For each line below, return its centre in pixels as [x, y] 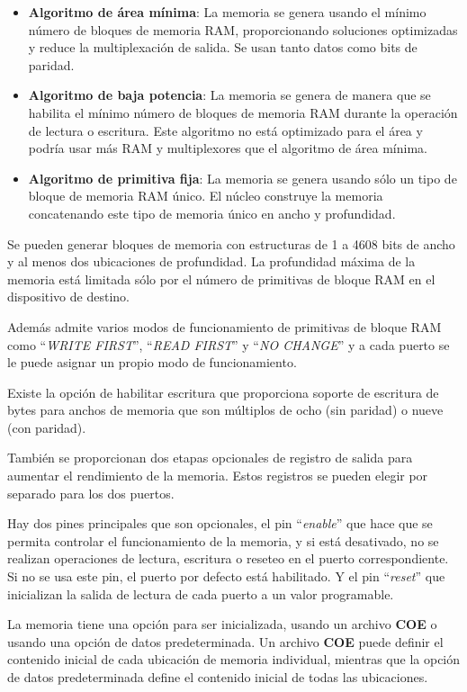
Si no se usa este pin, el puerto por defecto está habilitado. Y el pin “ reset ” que [226, 576]
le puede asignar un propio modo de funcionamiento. [152, 362]
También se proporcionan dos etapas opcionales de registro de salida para [210, 458]
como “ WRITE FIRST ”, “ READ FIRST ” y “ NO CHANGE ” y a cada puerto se [229, 344]
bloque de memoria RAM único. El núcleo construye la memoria [206, 196]
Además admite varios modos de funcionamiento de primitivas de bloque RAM [225, 326]
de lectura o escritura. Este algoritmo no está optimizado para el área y [225, 130]
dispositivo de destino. [68, 297]
